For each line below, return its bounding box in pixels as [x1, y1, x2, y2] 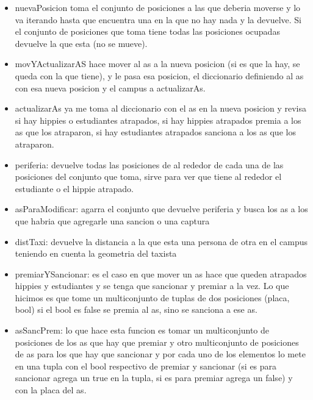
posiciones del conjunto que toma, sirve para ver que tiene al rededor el [15, 170, 282, 183]
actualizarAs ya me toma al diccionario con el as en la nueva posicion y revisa [15, 102, 306, 115]
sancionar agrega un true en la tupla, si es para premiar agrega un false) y [15, 371, 293, 384]
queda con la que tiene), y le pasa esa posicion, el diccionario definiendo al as [15, 69, 304, 82]
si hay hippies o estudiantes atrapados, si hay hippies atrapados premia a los [15, 113, 301, 126]
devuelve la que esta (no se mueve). [15, 37, 148, 49]
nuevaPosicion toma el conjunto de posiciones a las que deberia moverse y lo [15, 1, 301, 13]
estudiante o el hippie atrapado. [15, 182, 134, 195]
